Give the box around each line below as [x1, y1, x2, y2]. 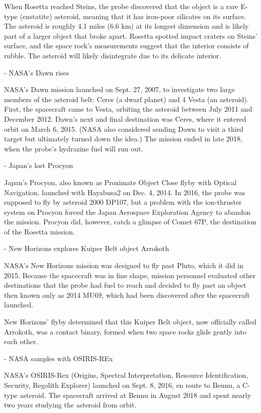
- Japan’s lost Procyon [4, 160, 73, 171]
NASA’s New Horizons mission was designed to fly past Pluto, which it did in [4, 260, 243, 271]
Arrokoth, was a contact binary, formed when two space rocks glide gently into [4, 326, 246, 337]
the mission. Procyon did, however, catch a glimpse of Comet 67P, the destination [4, 216, 256, 227]
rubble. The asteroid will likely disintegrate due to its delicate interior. [4, 50, 221, 60]
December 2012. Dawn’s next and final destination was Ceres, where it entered [4, 113, 246, 124]
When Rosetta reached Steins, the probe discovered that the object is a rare [4, 1, 238, 11]
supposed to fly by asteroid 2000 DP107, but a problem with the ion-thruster [4, 197, 242, 207]
